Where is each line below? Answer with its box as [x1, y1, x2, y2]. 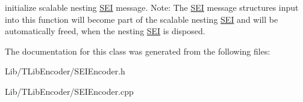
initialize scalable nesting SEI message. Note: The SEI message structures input [5, 1, 299, 13]
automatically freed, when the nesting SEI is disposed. [5, 25, 205, 37]
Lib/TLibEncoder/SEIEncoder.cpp [5, 85, 134, 97]
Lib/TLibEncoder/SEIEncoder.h [5, 65, 125, 77]
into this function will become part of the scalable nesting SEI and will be [5, 13, 278, 25]
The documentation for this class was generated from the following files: [5, 44, 270, 57]
